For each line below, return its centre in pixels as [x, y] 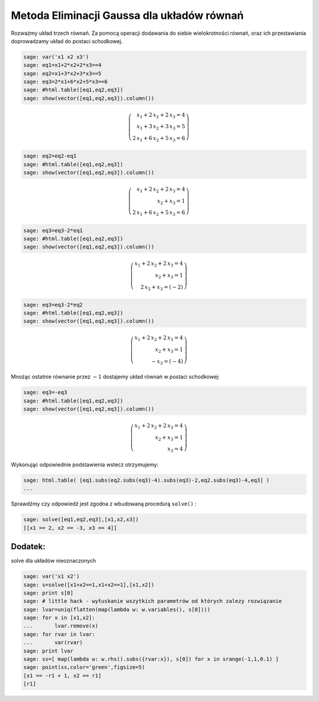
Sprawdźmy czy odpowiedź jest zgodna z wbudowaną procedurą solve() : [104, 504]
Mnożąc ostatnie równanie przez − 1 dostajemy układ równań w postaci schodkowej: [115, 377]
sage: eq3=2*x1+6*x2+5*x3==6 [66, 82]
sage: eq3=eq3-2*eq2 [53, 305]
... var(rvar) [53, 642]
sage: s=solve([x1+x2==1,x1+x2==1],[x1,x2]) [89, 585]
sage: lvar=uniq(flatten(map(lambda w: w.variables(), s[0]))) [117, 609]
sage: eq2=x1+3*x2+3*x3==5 [62, 73]
